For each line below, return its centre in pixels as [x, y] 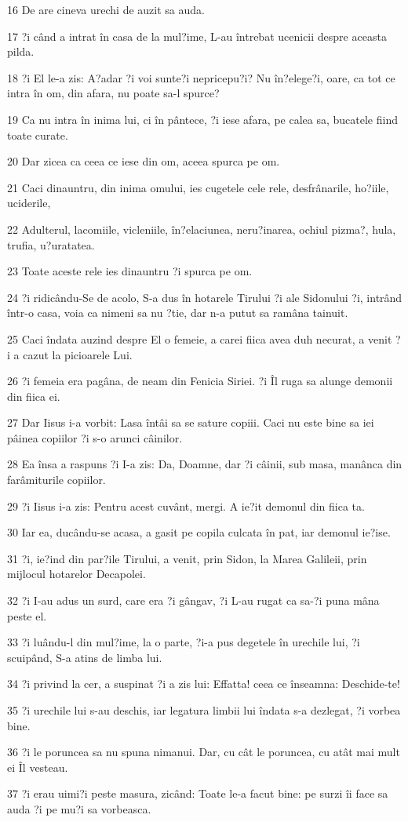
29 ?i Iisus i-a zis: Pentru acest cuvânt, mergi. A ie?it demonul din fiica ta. [186, 506]
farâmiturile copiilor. [56, 480]
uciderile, [29, 203]
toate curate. [38, 135]
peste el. [27, 615]
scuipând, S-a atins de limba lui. [85, 657]
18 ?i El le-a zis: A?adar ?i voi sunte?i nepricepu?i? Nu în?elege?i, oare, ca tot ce [201, 77]
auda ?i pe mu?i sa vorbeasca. [79, 808]
